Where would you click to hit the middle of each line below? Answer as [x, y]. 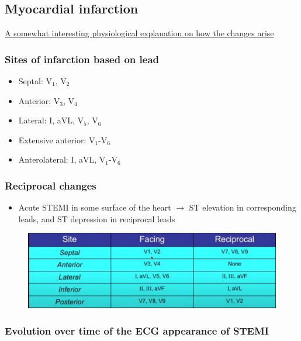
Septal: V [35, 81]
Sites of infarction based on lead [82, 59]
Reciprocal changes [51, 185]
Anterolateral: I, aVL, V [62, 159]
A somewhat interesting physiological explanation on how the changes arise [139, 33]
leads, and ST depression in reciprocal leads [97, 218]
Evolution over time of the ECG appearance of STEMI [137, 331]
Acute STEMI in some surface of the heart [95, 207]
